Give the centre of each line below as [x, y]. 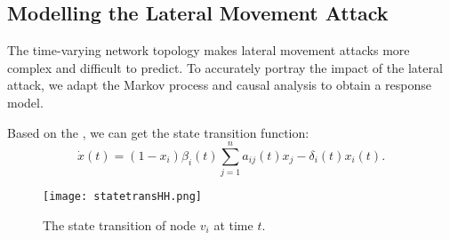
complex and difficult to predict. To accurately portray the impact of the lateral [225, 67]
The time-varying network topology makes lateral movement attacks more [209, 50]
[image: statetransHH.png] [122, 197]
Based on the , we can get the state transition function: [158, 132]
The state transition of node [120, 224]
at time [233, 224]
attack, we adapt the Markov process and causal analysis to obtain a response [220, 85]
